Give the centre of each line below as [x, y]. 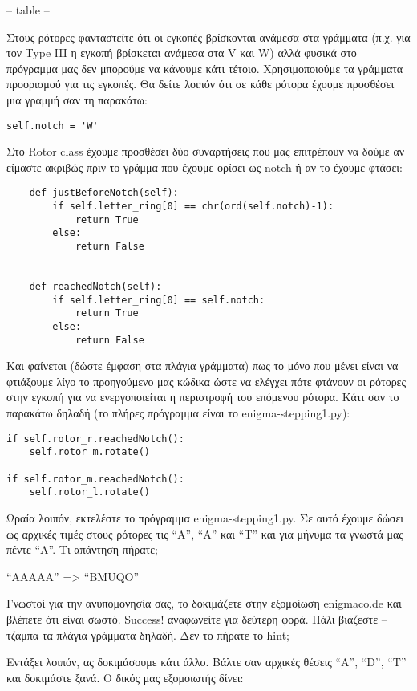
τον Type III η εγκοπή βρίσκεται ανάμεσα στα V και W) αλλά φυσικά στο [182, 53]
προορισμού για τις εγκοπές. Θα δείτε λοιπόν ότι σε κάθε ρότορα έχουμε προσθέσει [200, 84]
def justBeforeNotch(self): [104, 193]
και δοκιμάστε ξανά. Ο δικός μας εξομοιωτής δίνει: [125, 677]
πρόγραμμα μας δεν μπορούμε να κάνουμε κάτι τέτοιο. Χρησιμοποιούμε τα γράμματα [205, 68]
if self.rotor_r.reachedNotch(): [95, 439]
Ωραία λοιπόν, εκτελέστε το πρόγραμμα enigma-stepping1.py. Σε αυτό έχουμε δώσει [205, 517]
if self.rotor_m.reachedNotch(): [95, 479]
